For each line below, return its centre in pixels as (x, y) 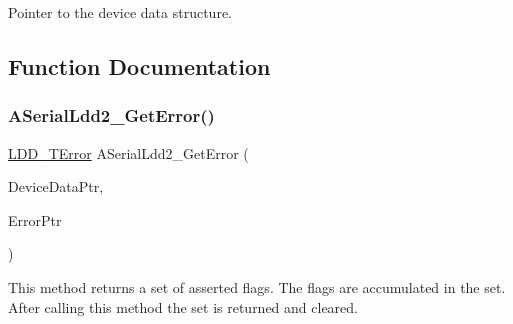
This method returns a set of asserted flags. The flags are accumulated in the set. (257, 286)
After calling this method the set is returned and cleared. (183, 306)
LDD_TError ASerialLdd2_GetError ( (128, 152)
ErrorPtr (35, 219)
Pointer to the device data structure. (120, 12)
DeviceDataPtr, (56, 186)
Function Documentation (139, 65)
